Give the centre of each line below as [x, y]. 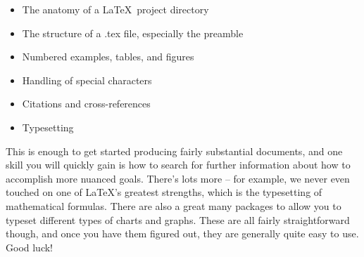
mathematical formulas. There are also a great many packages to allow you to [174, 205]
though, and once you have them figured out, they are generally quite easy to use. [182, 233]
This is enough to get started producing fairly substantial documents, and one [174, 151]
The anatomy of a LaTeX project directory [115, 9]
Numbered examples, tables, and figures [108, 57]
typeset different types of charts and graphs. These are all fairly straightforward [178, 219]
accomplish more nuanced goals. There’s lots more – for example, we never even [178, 178]
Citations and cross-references [86, 104]
